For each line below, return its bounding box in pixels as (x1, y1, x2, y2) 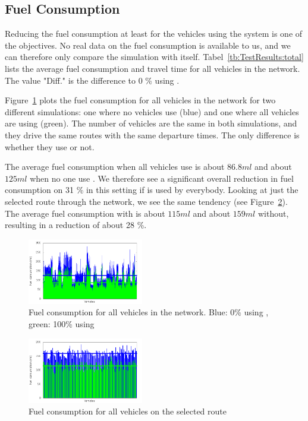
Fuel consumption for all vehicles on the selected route (29, 405, 227, 417)
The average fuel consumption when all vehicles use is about (5, 160, 225, 173)
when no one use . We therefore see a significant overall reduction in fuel (30, 172, 294, 184)
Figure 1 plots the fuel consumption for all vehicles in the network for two (5, 94, 276, 106)
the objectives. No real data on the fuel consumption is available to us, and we (5, 39, 291, 51)
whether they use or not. (5, 140, 95, 153)
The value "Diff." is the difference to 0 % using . (5, 74, 180, 86)
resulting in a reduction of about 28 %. (5, 219, 147, 231)
